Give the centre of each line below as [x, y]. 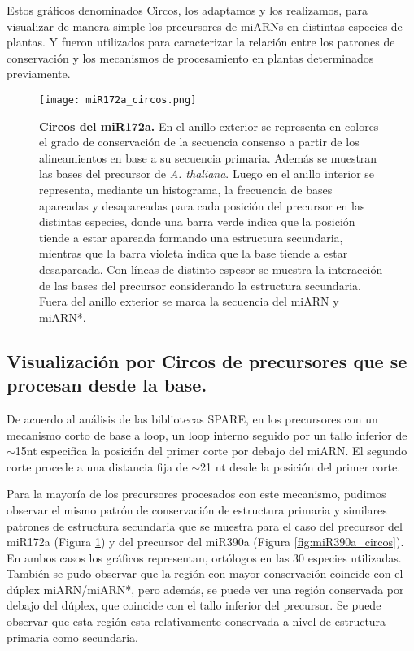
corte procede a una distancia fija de [97, 466]
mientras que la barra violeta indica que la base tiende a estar [194, 253]
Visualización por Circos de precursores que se [207, 360]
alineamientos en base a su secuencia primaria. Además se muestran [208, 157]
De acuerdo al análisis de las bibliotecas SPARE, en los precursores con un [192, 418]
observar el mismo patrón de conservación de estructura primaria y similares [197, 509]
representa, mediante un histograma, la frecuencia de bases [186, 189]
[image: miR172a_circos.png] [118, 100]
